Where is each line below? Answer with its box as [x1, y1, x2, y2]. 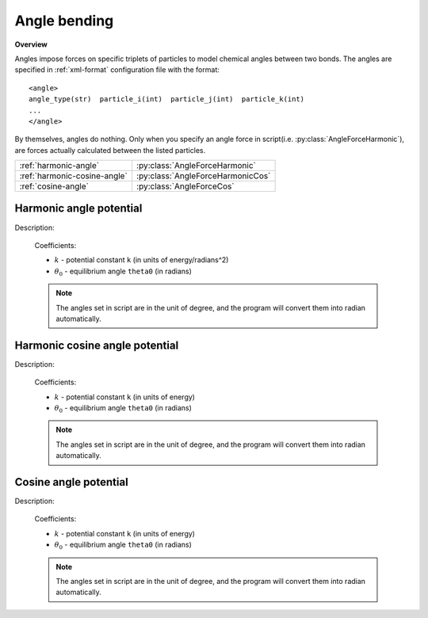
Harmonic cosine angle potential [14, 338, 179, 352]
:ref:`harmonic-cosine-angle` [19, 170, 128, 181]
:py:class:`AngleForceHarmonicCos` [136, 170, 271, 181]
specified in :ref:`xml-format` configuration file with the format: [14, 65, 220, 74]
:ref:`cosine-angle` [19, 181, 89, 192]
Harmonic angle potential [14, 202, 143, 216]
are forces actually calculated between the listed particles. [14, 145, 206, 154]
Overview [14, 40, 48, 49]
